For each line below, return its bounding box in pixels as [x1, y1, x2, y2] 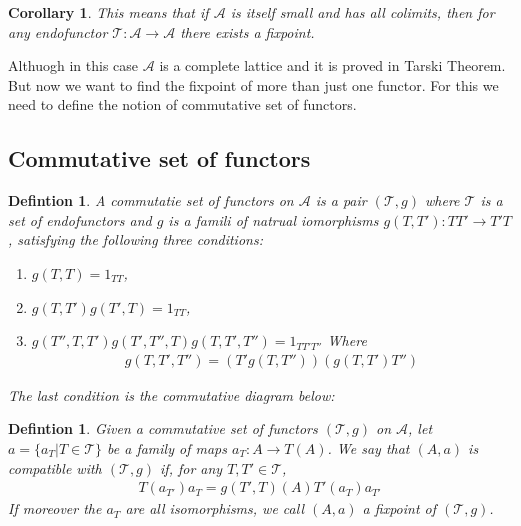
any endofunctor [8, 21, 108, 42]
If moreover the [8, 498, 102, 519]
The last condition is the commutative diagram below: [8, 384, 335, 405]
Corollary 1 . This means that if [8, 2, 209, 22]
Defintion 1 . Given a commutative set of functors [8, 418, 318, 439]
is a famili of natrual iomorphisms [168, 209, 379, 230]
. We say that [327, 437, 410, 458]
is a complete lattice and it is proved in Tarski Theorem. [159, 55, 506, 76]
